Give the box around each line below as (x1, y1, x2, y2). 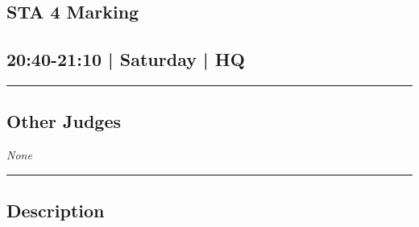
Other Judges (6, 109, 122, 134)
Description (6, 198, 105, 223)
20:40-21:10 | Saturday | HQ (6, 47, 245, 72)
